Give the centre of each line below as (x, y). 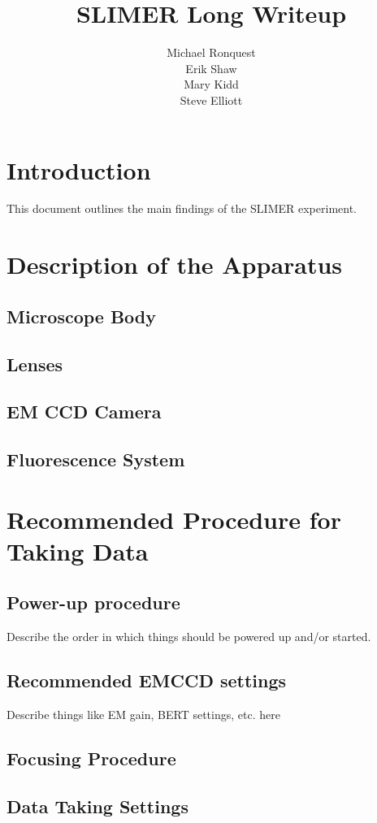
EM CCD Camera (84, 411)
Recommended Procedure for (174, 519)
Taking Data (78, 550)
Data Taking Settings (97, 806)
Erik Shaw (211, 68)
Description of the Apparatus (175, 264)
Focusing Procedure (91, 758)
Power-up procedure (93, 602)
